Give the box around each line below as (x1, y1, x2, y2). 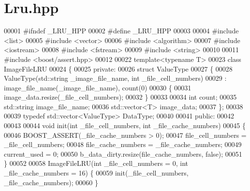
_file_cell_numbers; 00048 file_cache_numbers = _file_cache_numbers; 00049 (4, 139, 242, 149)
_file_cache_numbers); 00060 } (4, 177, 98, 187)
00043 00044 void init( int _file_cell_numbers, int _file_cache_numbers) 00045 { (4, 120, 246, 131)
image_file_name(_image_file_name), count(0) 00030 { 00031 (4, 82, 191, 92)
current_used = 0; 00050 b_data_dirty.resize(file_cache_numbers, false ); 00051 (4, 148, 242, 159)
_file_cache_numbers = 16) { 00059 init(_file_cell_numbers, (4, 168, 189, 178)
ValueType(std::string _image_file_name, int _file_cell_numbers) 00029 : (4, 73, 227, 83)
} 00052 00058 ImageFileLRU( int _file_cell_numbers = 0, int (4, 158, 189, 168)
